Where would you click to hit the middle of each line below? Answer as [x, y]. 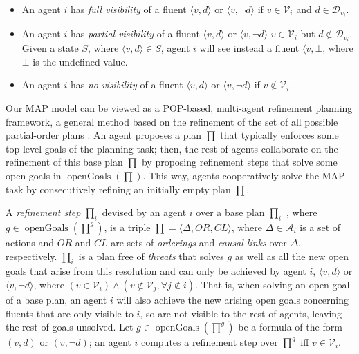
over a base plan [230, 212]
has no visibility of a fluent [127, 85]
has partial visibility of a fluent [135, 33]
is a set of [320, 227]
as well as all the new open [292, 256]
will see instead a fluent [249, 48]
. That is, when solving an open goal [273, 284]
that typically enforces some [279, 135]
